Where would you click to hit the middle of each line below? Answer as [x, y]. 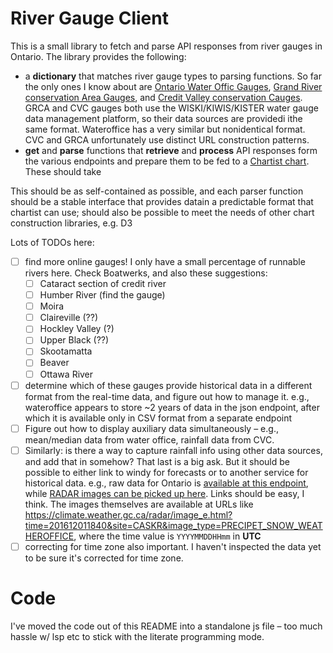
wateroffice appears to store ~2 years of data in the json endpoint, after [172, 407]
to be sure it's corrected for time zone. [104, 558]
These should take [63, 171]
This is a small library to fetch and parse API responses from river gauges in [166, 46]
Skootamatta [66, 351]
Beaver [54, 363]
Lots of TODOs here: [52, 242]
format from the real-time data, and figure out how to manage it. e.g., [167, 396]
